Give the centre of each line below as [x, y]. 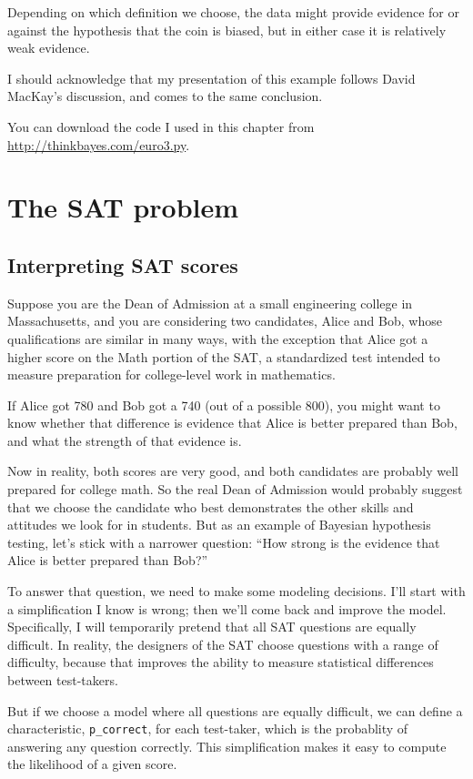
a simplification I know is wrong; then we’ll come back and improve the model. [227, 608]
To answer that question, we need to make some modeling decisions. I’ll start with [236, 591]
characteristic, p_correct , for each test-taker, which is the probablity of [208, 728]
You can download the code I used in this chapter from [161, 126]
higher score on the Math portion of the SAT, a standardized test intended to [224, 356]
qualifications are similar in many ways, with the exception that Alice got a [218, 338]
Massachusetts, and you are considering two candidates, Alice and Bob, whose [225, 321]
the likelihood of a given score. [92, 764]
